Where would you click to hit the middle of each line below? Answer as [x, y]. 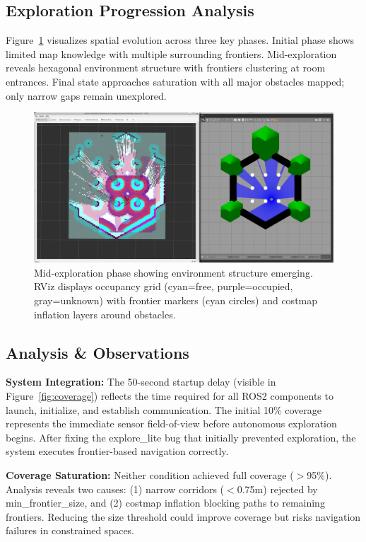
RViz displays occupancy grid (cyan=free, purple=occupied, [164, 286]
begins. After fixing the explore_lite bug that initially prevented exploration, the [181, 437]
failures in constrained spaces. [70, 530]
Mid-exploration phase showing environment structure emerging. [173, 272]
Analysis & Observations [98, 352]
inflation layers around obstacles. [105, 314]
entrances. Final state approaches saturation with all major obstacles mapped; [175, 81]
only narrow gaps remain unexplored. [86, 95]
